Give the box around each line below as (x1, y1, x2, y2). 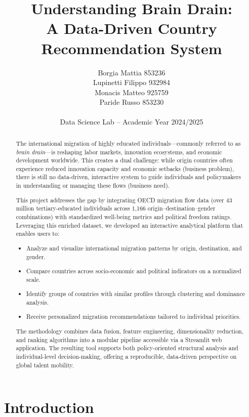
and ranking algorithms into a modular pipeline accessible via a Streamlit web (16, 335, 222, 344)
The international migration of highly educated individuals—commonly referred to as (16, 139, 241, 147)
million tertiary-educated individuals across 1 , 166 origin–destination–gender (16, 204, 216, 213)
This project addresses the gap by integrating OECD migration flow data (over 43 (16, 195, 232, 204)
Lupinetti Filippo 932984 (93, 77, 171, 88)
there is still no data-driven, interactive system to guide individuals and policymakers (16, 173, 241, 181)
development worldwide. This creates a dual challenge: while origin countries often (16, 156, 233, 164)
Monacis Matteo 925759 (95, 87, 169, 97)
